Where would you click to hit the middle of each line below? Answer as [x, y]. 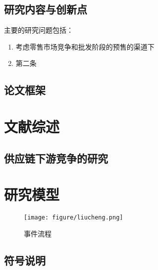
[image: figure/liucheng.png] [74, 218]
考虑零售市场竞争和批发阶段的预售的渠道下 [85, 46]
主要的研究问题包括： [39, 30]
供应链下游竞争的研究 [56, 158]
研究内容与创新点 [46, 9]
